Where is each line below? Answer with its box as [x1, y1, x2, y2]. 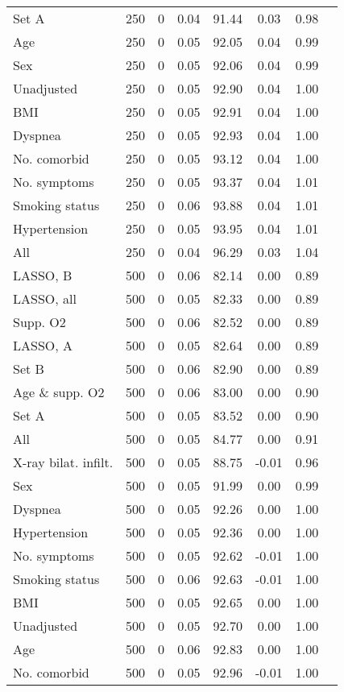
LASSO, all [13, 289, 77, 308]
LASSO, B [13, 266, 73, 284]
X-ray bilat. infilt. [13, 453, 114, 471]
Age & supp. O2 [13, 383, 105, 401]
